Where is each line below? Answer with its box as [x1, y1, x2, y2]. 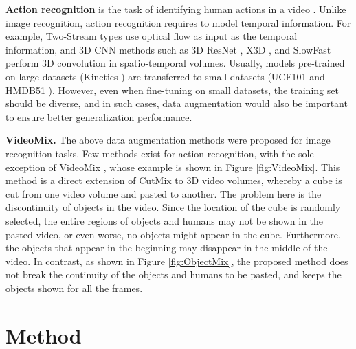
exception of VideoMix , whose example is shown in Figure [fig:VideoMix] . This [5, 159, 340, 174]
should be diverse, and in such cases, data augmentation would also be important [5, 96, 348, 111]
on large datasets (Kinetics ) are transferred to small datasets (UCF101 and [5, 69, 325, 83]
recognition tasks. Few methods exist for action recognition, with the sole [5, 146, 314, 160]
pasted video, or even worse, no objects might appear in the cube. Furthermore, [5, 227, 341, 241]
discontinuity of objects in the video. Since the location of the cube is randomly [5, 200, 341, 214]
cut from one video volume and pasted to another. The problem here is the [5, 186, 322, 201]
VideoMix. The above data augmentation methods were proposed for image [5, 133, 331, 147]
